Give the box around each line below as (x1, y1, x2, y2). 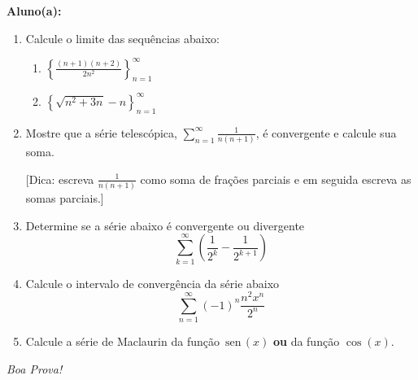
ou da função (272, 332, 340, 349)
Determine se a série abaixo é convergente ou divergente (25, 216, 305, 234)
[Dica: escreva (25, 170, 94, 187)
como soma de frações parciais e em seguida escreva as (140, 170, 411, 187)
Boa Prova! (7, 360, 63, 377)
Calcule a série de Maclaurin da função (25, 332, 220, 349)
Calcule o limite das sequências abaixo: (25, 29, 220, 46)
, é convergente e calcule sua (255, 124, 397, 141)
